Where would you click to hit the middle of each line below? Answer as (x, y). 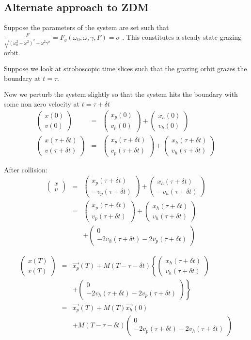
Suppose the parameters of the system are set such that (86, 27)
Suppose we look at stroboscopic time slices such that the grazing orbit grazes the (125, 69)
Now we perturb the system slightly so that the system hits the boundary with (121, 94)
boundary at (22, 78)
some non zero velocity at (42, 103)
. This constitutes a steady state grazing (182, 37)
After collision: (26, 169)
